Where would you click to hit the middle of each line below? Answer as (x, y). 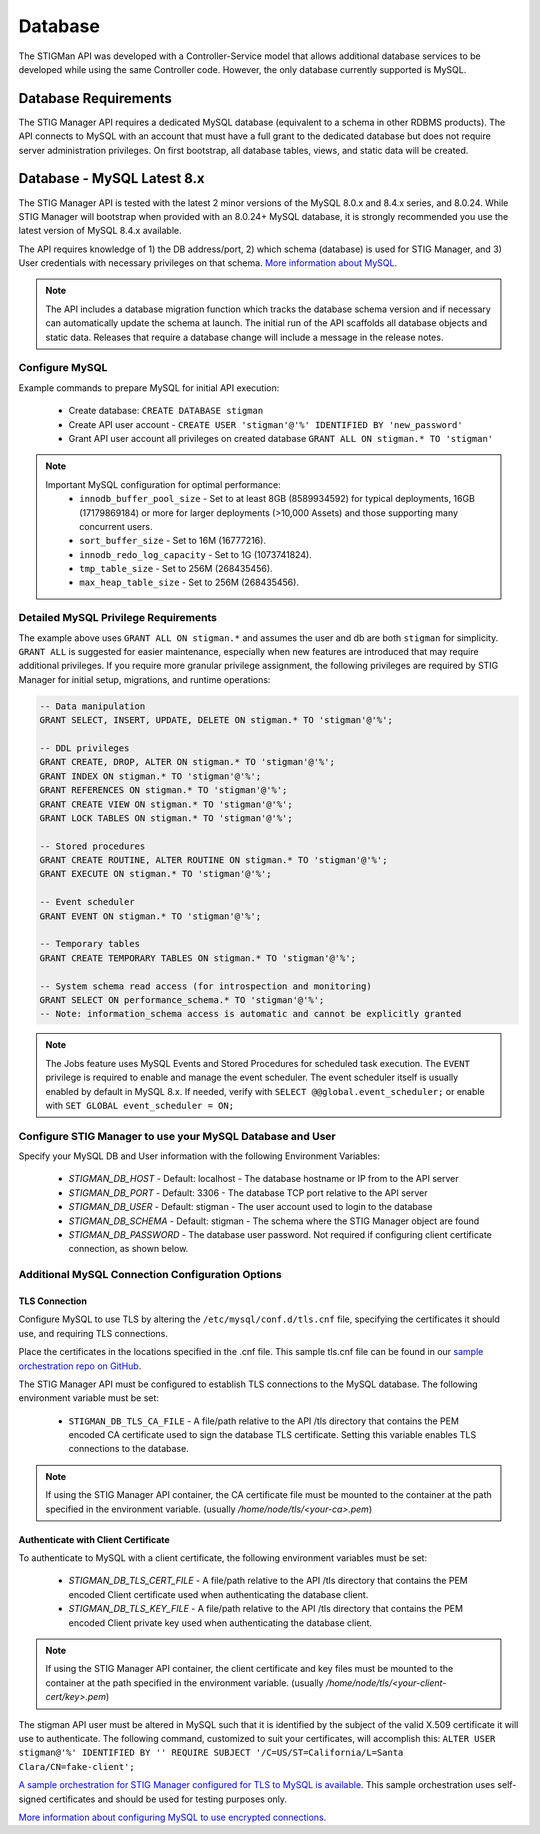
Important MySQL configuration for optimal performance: (163, 484)
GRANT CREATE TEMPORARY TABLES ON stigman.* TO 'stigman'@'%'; (198, 958)
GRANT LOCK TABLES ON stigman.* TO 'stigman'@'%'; (166, 818)
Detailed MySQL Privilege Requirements (117, 618)
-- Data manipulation (92, 706)
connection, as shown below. (128, 1249)
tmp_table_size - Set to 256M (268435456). (176, 569)
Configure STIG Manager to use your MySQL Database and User (177, 1136)
